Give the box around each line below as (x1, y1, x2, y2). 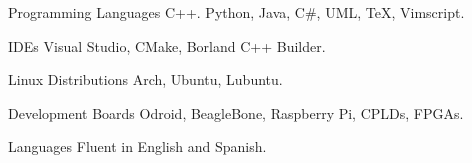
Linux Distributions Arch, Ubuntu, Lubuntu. (8, 69, 283, 90)
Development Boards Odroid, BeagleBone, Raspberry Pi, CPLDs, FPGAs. (8, 102, 464, 123)
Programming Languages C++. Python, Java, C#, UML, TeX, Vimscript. (8, 2, 465, 22)
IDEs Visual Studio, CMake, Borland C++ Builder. (8, 35, 326, 56)
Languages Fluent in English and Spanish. (8, 136, 267, 157)
